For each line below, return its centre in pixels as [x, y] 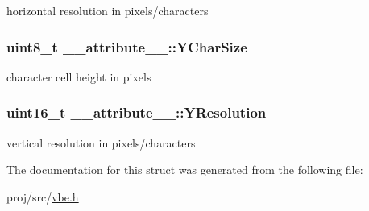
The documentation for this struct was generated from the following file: [185, 170]
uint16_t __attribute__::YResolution [137, 112]
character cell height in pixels [79, 76]
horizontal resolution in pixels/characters [108, 10]
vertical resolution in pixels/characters [101, 142]
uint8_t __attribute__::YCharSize [127, 46]
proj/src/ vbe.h [43, 196]
